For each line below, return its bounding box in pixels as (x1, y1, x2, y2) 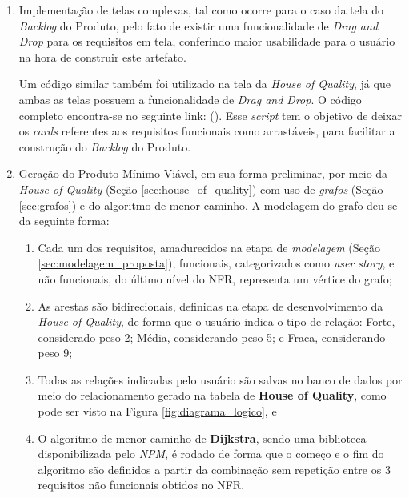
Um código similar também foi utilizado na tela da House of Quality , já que (18, 75, 391, 92)
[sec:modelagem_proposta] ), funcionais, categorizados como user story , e (38, 255, 395, 271)
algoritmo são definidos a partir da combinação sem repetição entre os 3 (38, 460, 391, 477)
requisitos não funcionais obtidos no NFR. (38, 476, 245, 493)
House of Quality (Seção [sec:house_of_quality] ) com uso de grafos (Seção (18, 180, 383, 197)
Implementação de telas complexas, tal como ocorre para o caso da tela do (18, 2, 384, 18)
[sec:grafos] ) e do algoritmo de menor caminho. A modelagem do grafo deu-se (18, 196, 398, 213)
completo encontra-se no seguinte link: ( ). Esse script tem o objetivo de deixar (18, 106, 402, 123)
